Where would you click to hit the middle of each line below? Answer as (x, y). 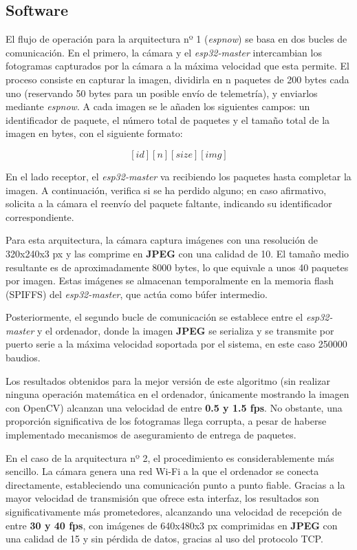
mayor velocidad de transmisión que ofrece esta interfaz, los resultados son (162, 498)
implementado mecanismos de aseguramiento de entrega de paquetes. (151, 435)
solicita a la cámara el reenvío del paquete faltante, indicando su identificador (169, 203)
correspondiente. (40, 216)
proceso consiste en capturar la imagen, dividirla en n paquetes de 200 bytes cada (177, 79)
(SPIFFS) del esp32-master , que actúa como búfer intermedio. (137, 294)
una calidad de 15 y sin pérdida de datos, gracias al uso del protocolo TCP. (164, 539)
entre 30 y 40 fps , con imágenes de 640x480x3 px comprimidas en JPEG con (172, 525)
